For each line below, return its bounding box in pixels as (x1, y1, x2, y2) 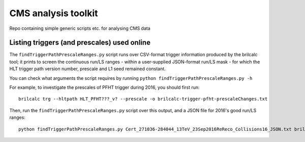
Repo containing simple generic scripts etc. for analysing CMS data (9, 25, 151, 31)
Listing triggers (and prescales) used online (9, 38, 151, 47)
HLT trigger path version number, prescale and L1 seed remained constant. (9, 66, 166, 72)
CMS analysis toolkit (9, 8, 99, 19)
